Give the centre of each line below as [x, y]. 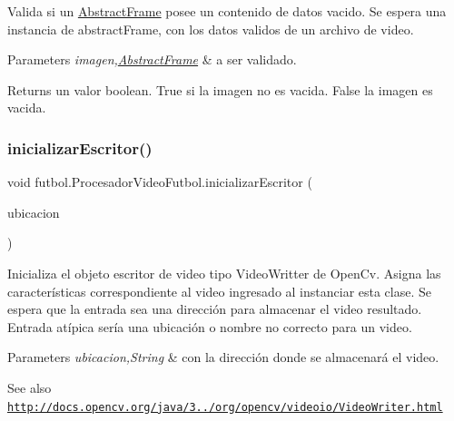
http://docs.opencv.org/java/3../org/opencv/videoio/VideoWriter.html [225, 407]
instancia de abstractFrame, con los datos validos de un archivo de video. [211, 29]
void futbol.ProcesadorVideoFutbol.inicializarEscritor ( [160, 182]
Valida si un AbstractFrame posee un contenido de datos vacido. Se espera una [227, 11]
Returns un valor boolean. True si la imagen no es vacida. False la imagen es [220, 89]
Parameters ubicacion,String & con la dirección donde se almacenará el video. [223, 357]
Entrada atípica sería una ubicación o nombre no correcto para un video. [210, 326]
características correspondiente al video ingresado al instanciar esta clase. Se [220, 291]
